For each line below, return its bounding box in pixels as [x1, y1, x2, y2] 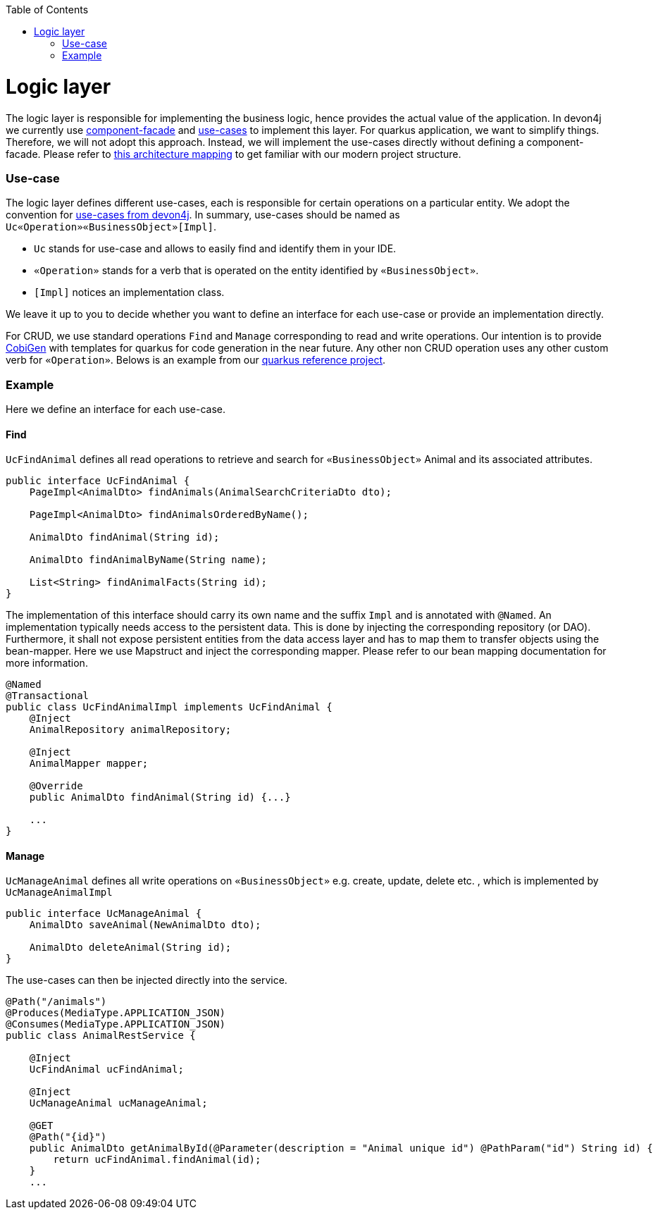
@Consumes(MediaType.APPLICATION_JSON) [6, 1018, 225, 1030]
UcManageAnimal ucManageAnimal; [29, 1097, 208, 1109]
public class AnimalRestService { [6, 1030, 196, 1042]
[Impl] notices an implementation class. [34, 286, 225, 299]
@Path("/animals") [6, 996, 107, 1008]
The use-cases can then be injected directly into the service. [6, 974, 287, 987]
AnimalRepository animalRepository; [29, 724, 232, 736]
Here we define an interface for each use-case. [6, 403, 226, 415]
